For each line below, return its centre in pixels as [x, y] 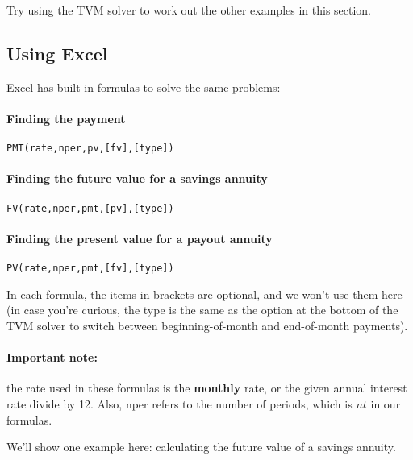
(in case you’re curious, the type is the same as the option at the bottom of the [202, 310]
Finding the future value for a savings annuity [137, 178]
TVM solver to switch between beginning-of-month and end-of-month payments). [207, 325]
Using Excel [57, 53]
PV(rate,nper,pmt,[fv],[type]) [90, 269]
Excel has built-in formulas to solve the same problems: [144, 87]
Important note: [52, 357]
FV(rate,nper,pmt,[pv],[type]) [90, 208]
